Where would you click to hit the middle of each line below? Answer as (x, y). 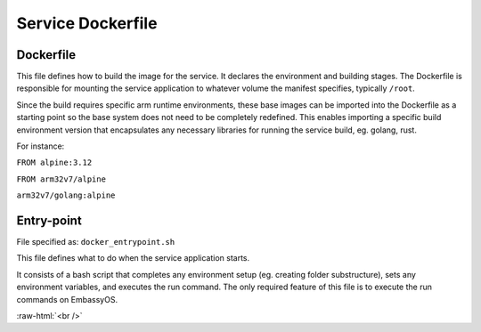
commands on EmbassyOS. (67, 299)
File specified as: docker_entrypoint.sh (96, 242)
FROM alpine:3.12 (54, 163)
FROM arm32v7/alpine (61, 179)
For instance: (41, 146)
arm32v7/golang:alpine (66, 195)
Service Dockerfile (87, 23)
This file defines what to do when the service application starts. (133, 258)
